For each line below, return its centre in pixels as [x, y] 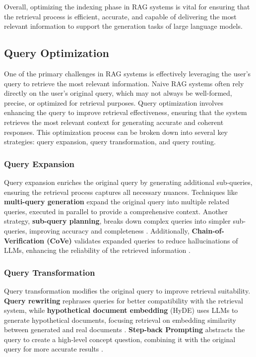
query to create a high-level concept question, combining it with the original [120, 339]
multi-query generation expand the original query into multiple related [117, 202]
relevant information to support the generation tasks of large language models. [123, 26]
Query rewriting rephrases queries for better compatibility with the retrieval [124, 300]
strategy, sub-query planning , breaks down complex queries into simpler [117, 221]
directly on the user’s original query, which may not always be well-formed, [118, 93]
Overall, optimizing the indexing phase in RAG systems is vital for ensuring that [127, 6]
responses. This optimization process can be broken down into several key [116, 132]
